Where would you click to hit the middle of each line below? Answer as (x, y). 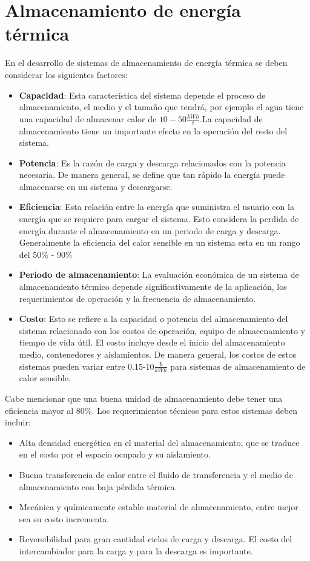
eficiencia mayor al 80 (45, 410)
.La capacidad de (231, 118)
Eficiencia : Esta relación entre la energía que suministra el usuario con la (157, 207)
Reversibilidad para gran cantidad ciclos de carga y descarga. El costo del (156, 539)
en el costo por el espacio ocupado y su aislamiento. (115, 454)
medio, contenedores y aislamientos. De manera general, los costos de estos (158, 354)
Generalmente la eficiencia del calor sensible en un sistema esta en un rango (160, 242)
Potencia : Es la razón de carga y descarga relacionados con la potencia (152, 162)
